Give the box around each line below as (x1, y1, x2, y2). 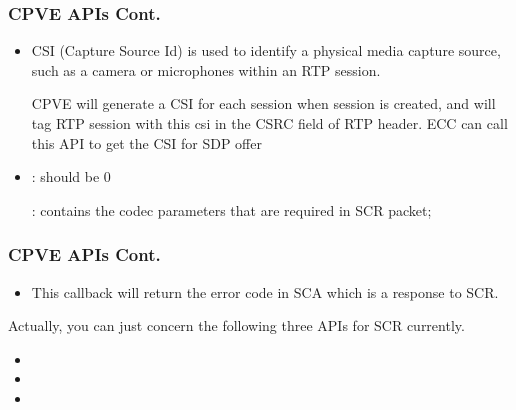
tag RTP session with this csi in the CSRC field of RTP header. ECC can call (31, 113, 508, 133)
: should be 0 (31, 166, 111, 187)
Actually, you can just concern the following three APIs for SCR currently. (8, 315, 465, 336)
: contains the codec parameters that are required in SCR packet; (31, 199, 432, 220)
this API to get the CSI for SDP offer (31, 132, 262, 153)
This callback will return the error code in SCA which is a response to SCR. (31, 281, 499, 302)
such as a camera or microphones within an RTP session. (31, 59, 381, 80)
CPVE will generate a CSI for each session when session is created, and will (31, 93, 496, 114)
